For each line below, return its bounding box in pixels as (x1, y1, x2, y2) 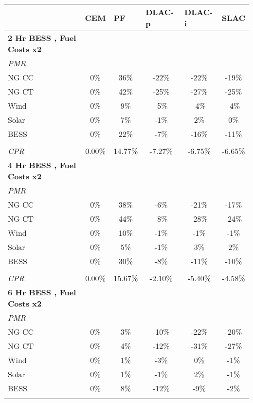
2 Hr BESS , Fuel (8, 32, 76, 43)
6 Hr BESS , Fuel (8, 287, 76, 298)
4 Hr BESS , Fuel (8, 159, 76, 171)
